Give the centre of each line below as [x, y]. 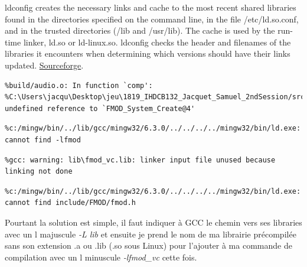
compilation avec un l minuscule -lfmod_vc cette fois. [101, 257]
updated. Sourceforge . [44, 65]
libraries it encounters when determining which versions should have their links [148, 53]
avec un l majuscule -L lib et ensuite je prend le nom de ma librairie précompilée [151, 234]
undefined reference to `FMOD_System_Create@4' [100, 108]
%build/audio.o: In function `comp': [79, 85]
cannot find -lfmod [43, 140]
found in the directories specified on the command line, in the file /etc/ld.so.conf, [152, 19]
